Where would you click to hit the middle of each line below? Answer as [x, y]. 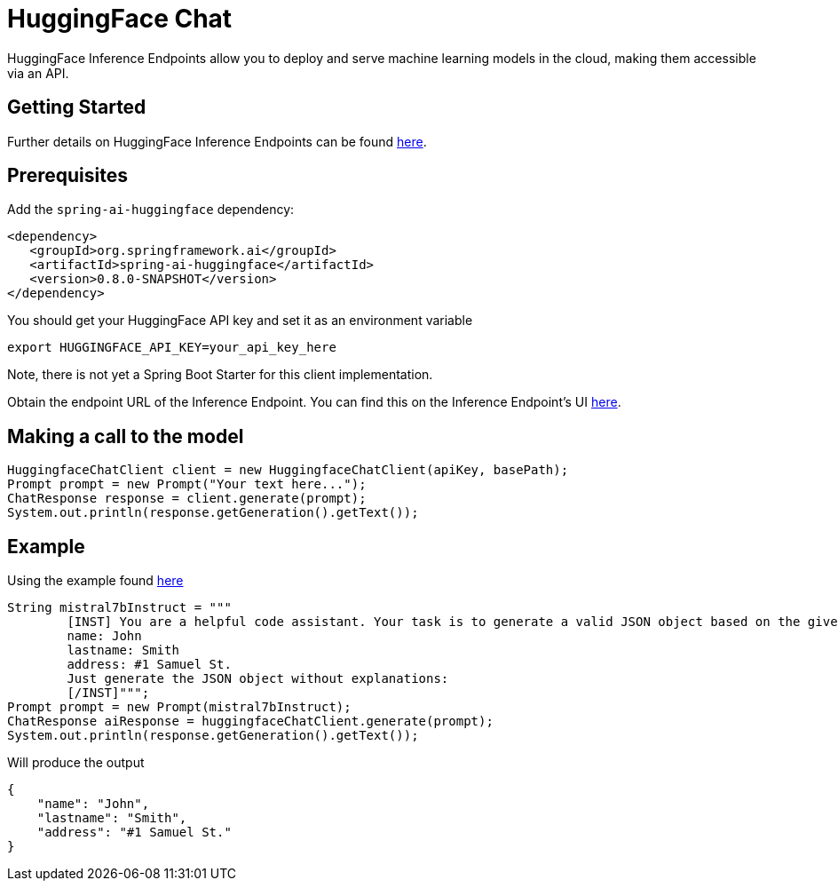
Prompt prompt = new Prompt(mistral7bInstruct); [179, 707]
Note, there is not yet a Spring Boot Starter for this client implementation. [220, 375]
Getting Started [77, 107]
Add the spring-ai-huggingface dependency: [151, 210]
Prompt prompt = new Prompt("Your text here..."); [187, 484]
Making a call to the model [126, 436]
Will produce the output [76, 763]
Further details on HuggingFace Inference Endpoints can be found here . [217, 141]
